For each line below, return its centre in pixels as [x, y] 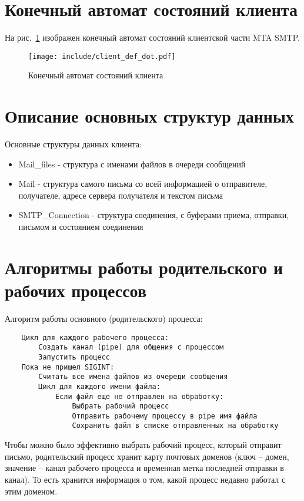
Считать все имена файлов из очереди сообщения [133, 377]
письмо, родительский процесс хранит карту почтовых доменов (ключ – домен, [147, 456]
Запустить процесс [74, 357]
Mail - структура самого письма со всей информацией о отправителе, [143, 184]
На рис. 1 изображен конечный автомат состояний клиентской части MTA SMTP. [152, 37]
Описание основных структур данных [149, 116]
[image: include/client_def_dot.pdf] [102, 56]
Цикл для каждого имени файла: [99, 386]
